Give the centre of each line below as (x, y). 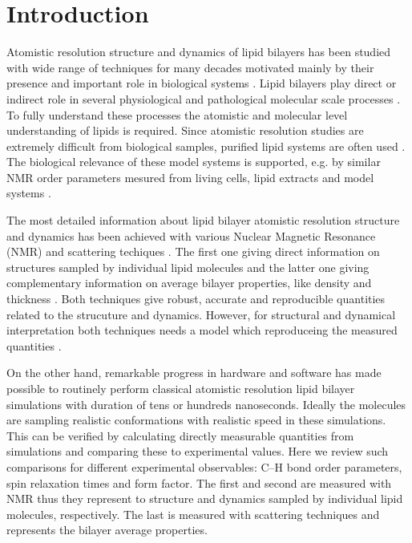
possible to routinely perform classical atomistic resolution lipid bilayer (181, 388)
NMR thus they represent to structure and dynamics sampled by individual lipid (205, 498)
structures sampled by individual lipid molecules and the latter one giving (188, 267)
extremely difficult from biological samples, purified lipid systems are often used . (206, 146)
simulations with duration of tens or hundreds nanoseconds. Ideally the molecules (206, 404)
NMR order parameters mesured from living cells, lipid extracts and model (190, 177)
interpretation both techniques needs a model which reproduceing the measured (202, 330)
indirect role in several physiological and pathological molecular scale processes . (204, 98)
